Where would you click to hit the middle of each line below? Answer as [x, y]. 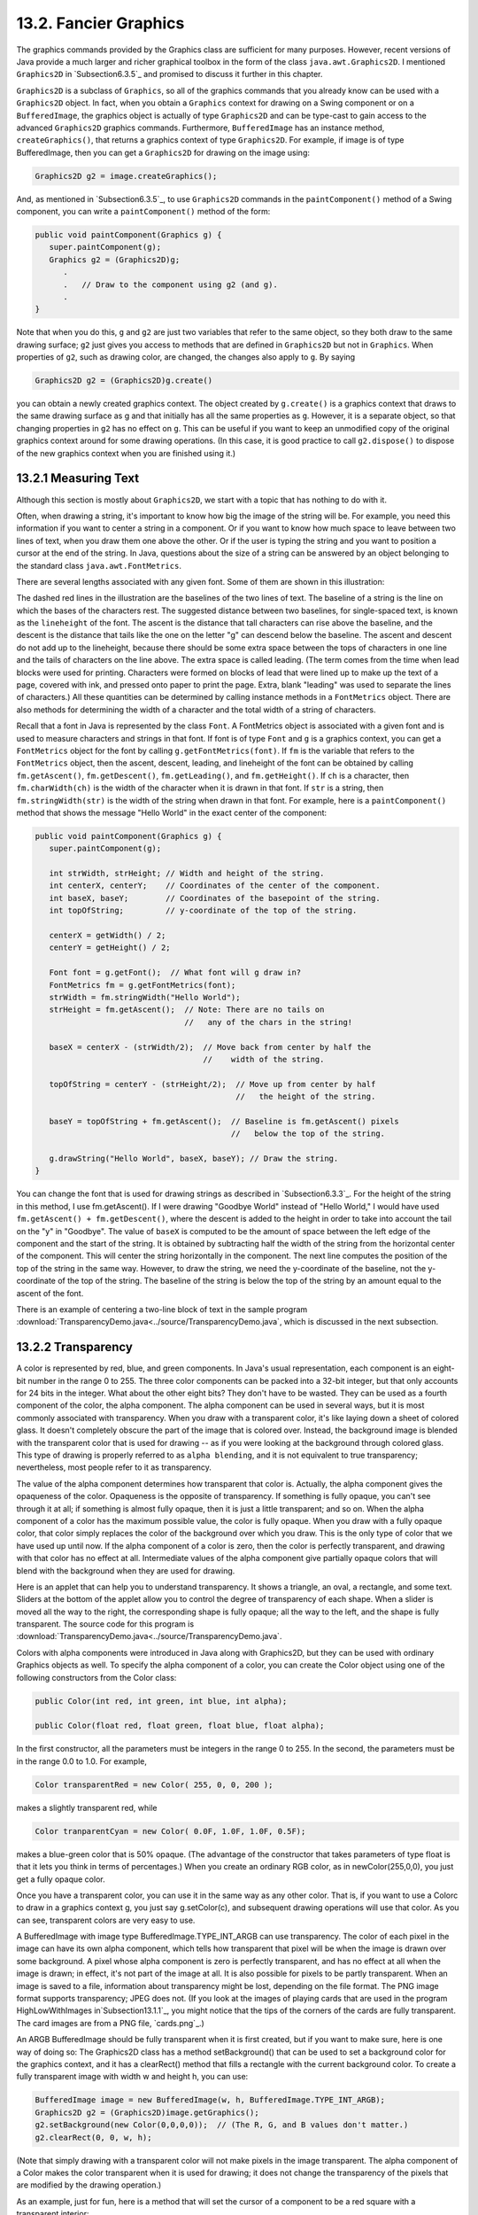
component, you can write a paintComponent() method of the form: [143, 212]
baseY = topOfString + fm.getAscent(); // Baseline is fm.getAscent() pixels [224, 1121]
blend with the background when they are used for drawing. [126, 1570]
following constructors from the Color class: [96, 1677]
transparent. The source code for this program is [105, 1624]
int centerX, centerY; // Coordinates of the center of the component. [215, 886]
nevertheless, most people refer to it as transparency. [114, 1467]
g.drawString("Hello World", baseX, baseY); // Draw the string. [194, 1159]
